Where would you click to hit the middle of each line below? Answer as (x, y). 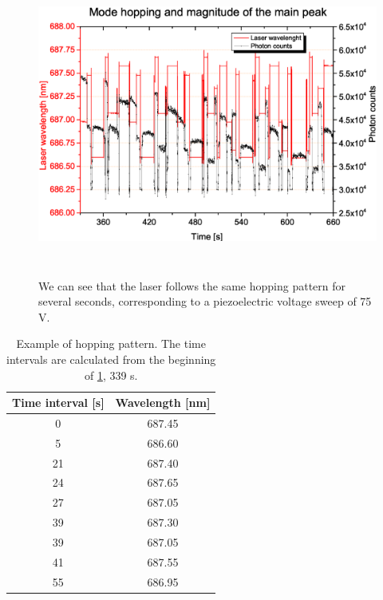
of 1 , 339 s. (111, 375)
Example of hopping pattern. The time (111, 343)
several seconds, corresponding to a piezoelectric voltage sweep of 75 (205, 301)
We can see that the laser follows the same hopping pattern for (192, 285)
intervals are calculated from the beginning (111, 359)
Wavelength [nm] (163, 403)
